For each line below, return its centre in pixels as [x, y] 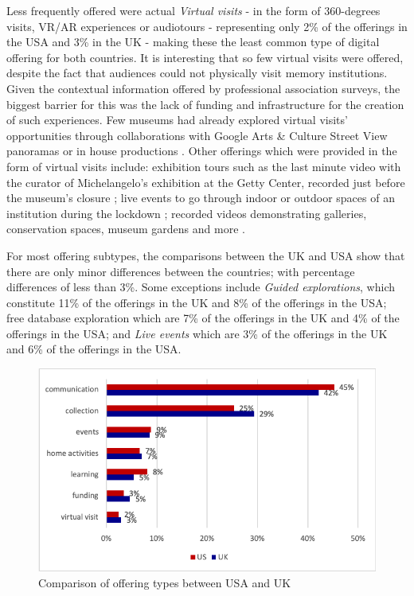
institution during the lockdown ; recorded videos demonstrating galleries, [187, 213]
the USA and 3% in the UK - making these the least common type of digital [193, 42]
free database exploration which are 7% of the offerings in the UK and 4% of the [203, 318]
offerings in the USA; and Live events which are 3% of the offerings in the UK [197, 333]
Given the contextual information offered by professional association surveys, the [203, 88]
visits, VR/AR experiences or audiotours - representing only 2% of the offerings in [207, 26]
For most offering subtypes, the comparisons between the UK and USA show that [206, 255]
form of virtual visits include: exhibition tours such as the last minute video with [204, 166]
